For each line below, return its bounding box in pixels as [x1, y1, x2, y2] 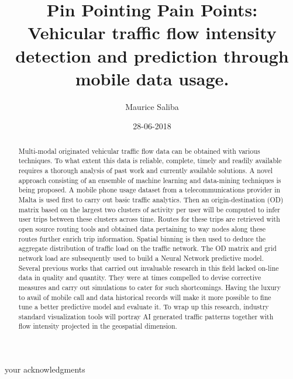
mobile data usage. [75, 66, 229, 90]
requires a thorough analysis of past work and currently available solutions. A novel [18, 165, 273, 175]
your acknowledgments [5, 363, 85, 375]
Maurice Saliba [125, 100, 179, 112]
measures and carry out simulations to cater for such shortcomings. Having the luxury [18, 282, 281, 292]
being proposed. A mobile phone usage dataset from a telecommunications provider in [18, 185, 281, 195]
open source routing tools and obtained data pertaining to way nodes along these [18, 223, 266, 233]
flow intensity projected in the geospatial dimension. [18, 321, 177, 331]
